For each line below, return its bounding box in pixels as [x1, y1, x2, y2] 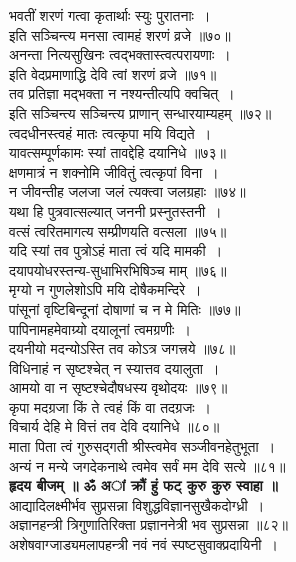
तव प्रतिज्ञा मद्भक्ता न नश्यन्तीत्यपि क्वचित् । [9, 83, 235, 104]
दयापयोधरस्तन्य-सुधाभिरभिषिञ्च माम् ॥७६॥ [9, 259, 227, 280]
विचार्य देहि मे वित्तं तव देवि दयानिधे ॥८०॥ [9, 416, 220, 437]
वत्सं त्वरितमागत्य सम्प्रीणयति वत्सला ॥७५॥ [9, 220, 227, 241]
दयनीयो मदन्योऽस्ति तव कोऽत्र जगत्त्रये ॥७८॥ [9, 338, 236, 359]
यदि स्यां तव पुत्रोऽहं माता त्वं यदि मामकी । [9, 240, 223, 261]
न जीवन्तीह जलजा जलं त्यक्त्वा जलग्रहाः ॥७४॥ [9, 181, 246, 202]
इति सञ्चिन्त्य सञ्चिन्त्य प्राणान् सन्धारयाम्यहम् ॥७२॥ [9, 102, 272, 123]
